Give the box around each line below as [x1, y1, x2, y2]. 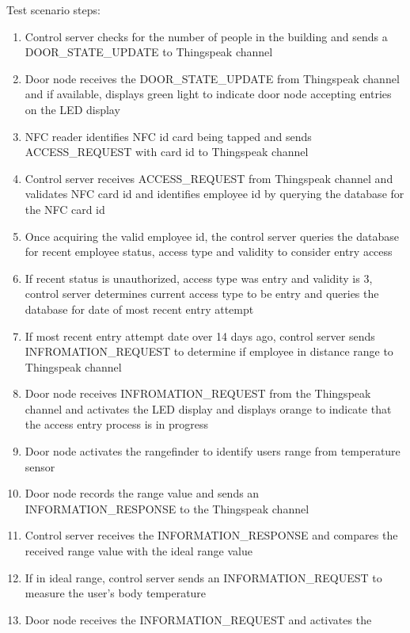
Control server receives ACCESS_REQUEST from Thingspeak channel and [25, 170, 393, 186]
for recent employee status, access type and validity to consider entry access [25, 243, 393, 260]
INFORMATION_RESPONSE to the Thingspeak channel [25, 500, 309, 517]
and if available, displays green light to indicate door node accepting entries [25, 86, 392, 102]
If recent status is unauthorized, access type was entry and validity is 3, [25, 269, 373, 286]
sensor [25, 458, 55, 475]
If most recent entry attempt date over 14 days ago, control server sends [25, 327, 375, 344]
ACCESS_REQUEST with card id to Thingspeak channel [25, 143, 309, 160]
